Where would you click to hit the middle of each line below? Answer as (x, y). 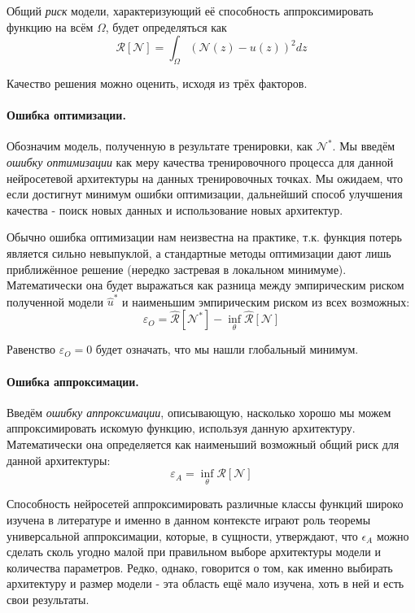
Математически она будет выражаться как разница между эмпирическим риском (205, 285)
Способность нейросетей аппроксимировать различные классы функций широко (205, 504)
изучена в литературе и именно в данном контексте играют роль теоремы (189, 520)
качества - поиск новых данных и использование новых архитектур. (175, 209)
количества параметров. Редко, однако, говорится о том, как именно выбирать (200, 567)
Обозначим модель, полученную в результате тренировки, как (160, 146)
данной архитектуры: (59, 460)
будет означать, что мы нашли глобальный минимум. (227, 349)
